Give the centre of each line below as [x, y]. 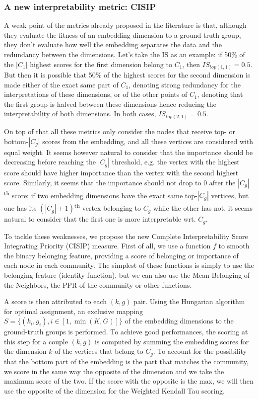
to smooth [234, 246]
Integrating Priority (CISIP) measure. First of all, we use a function [107, 246]
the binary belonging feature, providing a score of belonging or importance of [121, 255]
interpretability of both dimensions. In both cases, [80, 114]
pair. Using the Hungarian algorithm [189, 301]
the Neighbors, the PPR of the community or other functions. [98, 284]
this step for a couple [36, 341]
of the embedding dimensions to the [179, 321]
